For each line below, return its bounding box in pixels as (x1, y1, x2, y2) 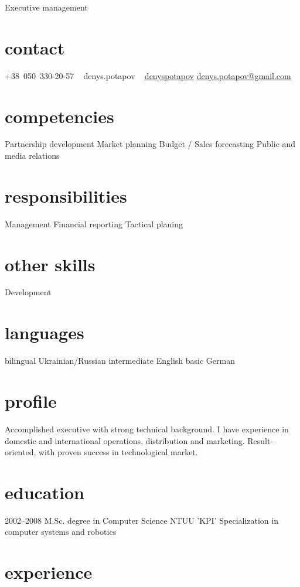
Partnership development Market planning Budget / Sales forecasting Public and (5, 138, 296, 150)
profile (5, 388, 57, 412)
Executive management (5, 1, 88, 13)
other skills (5, 252, 96, 276)
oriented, (5, 446, 36, 458)
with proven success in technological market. (38, 446, 198, 458)
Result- (247, 434, 274, 446)
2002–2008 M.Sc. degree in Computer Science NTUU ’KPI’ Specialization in (5, 514, 278, 526)
